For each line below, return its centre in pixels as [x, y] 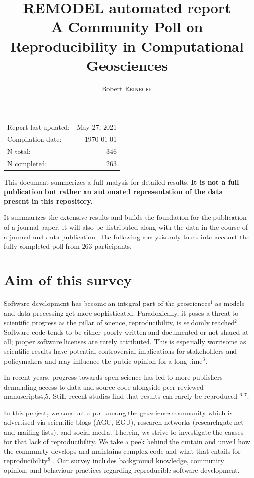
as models [230, 303]
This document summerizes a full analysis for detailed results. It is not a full [122, 182]
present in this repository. [48, 201]
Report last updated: [39, 127]
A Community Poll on [127, 27]
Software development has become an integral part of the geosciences [107, 303]
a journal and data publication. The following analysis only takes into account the [127, 236]
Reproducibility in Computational [127, 46]
